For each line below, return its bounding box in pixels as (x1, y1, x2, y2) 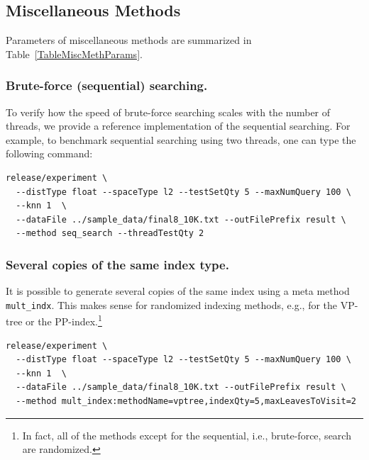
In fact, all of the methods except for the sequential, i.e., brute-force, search (22, 427, 351, 442)
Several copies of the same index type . (6, 255, 229, 273)
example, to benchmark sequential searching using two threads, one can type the (6, 132, 356, 147)
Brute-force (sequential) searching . (6, 77, 208, 94)
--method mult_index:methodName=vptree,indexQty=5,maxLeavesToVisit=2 (16, 396, 356, 407)
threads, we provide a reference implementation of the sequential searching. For (6, 118, 351, 133)
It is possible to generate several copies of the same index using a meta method (6, 284, 350, 298)
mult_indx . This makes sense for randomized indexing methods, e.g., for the (6, 297, 338, 312)
